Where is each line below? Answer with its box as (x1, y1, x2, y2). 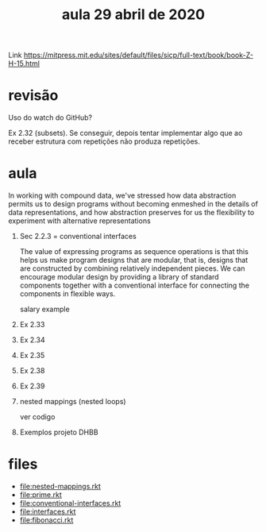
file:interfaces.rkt (19, 507, 76, 516)
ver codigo (19, 412, 56, 422)
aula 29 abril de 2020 (62, 6, 205, 24)
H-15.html (8, 59, 40, 68)
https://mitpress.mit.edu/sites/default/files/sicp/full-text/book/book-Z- (23, 50, 254, 60)
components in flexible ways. (19, 289, 116, 299)
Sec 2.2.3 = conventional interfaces (19, 232, 137, 241)
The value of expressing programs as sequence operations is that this (19, 247, 249, 256)
